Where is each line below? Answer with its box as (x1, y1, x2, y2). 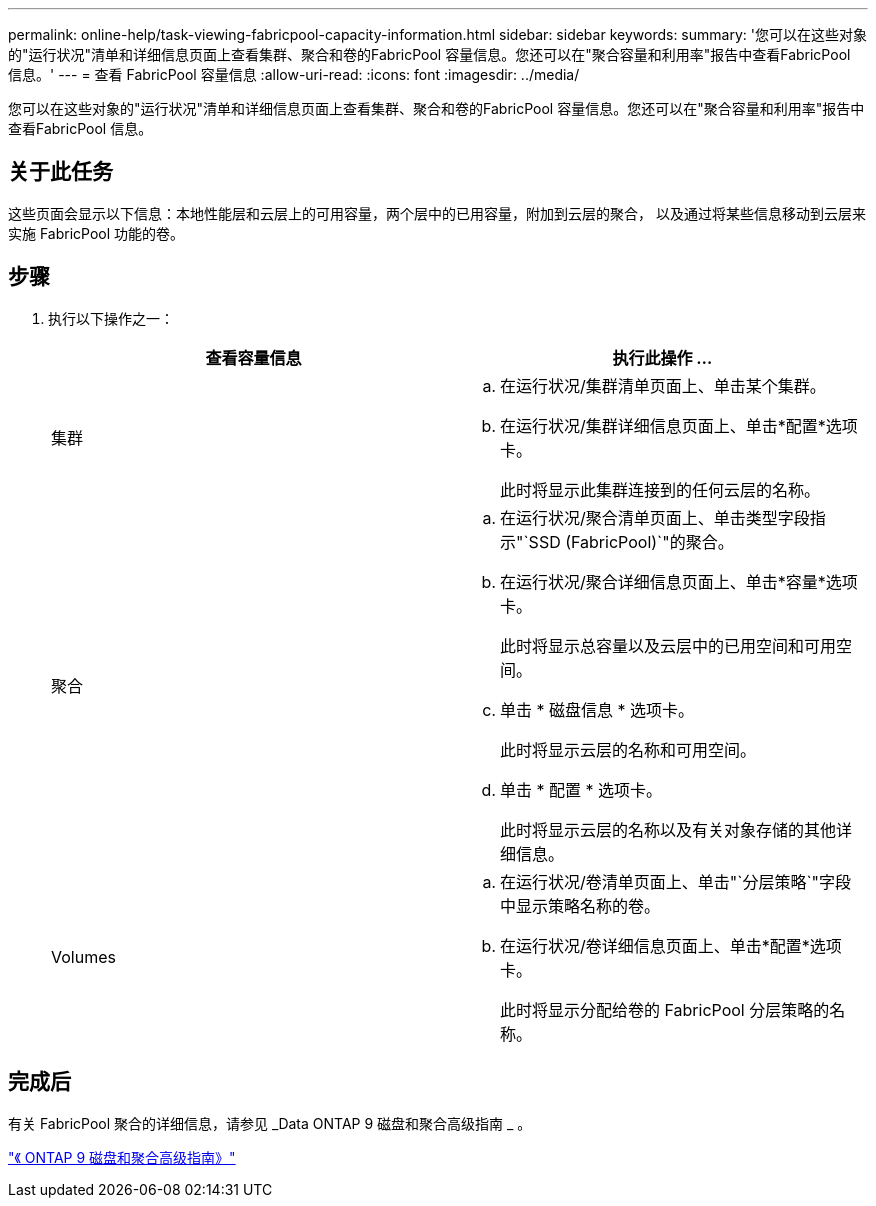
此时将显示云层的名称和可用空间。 (500, 739, 757, 760)
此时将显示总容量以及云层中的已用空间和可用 (500, 635, 837, 656)
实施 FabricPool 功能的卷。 (8, 224, 185, 242)
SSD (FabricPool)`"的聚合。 (528, 531, 734, 552)
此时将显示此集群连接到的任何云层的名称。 (500, 479, 821, 500)
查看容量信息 (205, 347, 302, 368)
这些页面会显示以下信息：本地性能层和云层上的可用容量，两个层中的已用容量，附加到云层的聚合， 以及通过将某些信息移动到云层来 (8, 204, 866, 222)
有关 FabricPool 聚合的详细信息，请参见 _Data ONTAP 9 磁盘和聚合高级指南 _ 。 (8, 1114, 532, 1132)
